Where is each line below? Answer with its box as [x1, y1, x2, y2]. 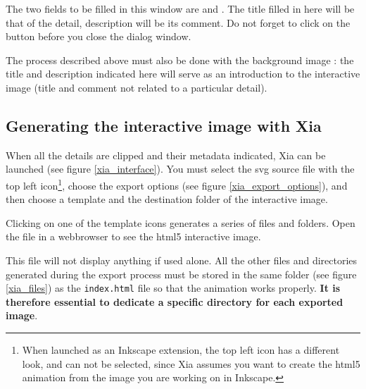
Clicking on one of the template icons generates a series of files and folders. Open [6, 215, 355, 230]
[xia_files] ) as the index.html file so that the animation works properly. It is [6, 280, 341, 295]
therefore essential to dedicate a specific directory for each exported [6, 294, 343, 309]
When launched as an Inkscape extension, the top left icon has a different [22, 342, 340, 357]
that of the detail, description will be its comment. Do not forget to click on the [6, 15, 351, 30]
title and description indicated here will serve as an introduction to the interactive [6, 66, 360, 81]
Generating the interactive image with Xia [6, 114, 322, 136]
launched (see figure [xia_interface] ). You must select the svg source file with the [6, 161, 355, 176]
